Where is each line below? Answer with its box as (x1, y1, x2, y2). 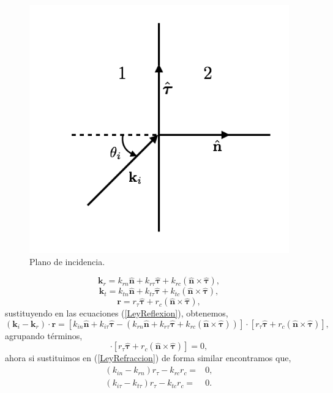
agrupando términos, (5, 329, 83, 342)
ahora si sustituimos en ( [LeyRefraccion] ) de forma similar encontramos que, (5, 351, 291, 364)
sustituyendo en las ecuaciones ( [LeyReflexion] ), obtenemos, (5, 307, 228, 320)
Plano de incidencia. (29, 255, 105, 268)
